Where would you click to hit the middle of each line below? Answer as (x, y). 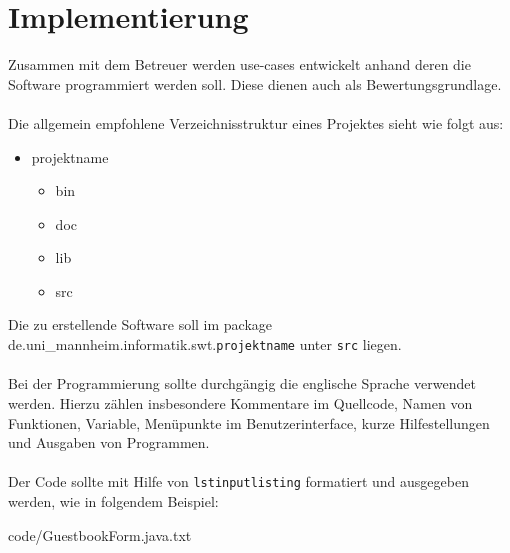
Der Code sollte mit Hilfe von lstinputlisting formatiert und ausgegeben (238, 481)
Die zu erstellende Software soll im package (140, 324)
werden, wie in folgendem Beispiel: (113, 500)
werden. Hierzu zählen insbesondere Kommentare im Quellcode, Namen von (240, 402)
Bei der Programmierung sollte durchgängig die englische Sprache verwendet (242, 383)
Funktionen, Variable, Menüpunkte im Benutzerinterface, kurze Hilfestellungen (249, 422)
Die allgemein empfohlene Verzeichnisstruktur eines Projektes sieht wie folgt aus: (256, 122)
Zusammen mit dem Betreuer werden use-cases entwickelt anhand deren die (239, 64)
